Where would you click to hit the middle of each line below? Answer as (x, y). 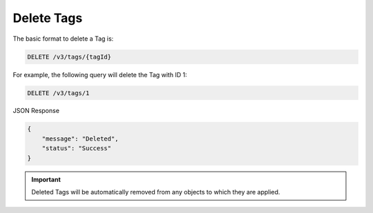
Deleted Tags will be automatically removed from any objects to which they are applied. (156, 192)
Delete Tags (48, 18)
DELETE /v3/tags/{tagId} (69, 57)
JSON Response (36, 111)
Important (46, 179)
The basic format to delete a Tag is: (63, 39)
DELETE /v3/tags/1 (58, 93)
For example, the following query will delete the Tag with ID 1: (100, 74)
